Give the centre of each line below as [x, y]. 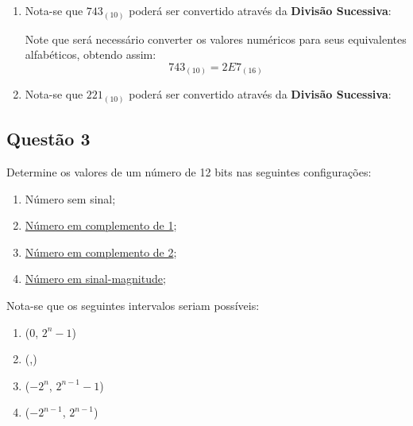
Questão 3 [48, 139]
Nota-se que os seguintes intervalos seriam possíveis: [133, 305]
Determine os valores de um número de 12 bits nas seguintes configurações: [189, 171]
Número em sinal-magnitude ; [95, 279]
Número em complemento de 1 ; [101, 225]
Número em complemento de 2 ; [101, 252]
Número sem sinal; [70, 198]
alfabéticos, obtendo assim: [91, 54]
